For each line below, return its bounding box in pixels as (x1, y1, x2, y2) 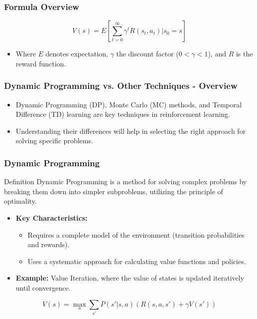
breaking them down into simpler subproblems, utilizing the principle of (4, 186, 223, 196)
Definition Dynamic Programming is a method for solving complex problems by (4, 176, 247, 187)
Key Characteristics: (15, 213, 88, 223)
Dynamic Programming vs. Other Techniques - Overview (4, 79, 238, 92)
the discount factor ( (116, 48, 179, 59)
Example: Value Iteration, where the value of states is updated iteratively (15, 273, 245, 283)
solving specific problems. (15, 135, 93, 146)
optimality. (4, 196, 37, 206)
